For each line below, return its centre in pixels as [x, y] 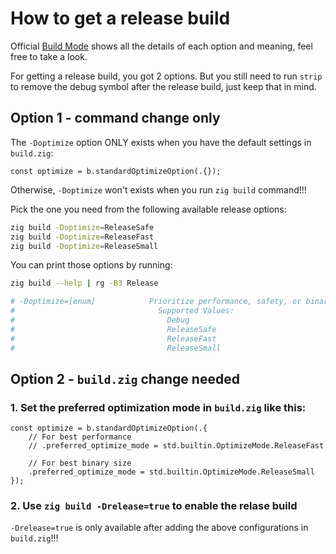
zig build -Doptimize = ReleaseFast [82, 237]
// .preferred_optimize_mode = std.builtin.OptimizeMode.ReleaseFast [176, 446]
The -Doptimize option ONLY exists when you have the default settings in [161, 142]
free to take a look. [49, 56]
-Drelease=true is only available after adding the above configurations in [159, 528]
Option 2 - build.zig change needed [125, 378]
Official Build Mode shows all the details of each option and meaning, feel [161, 46]
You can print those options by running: [91, 265]
